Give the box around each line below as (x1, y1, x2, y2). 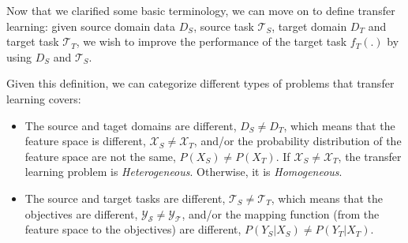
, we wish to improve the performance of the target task (76, 33, 347, 50)
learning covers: (6, 90, 81, 107)
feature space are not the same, (24, 148, 176, 164)
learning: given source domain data (6, 17, 176, 34)
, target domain (271, 17, 347, 34)
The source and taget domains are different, (24, 117, 237, 133)
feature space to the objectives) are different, (24, 221, 241, 237)
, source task (193, 17, 254, 34)
